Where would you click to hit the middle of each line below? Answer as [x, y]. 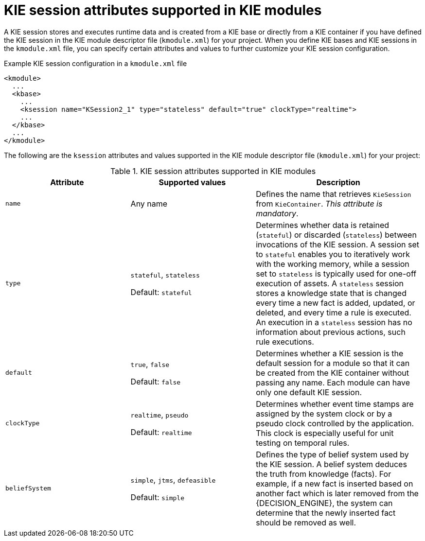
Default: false [156, 381]
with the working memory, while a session [333, 264]
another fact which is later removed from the [337, 493]
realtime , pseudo [159, 414]
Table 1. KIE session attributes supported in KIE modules [213, 171]
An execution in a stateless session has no [334, 322]
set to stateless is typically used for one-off [336, 273]
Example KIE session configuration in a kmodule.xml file [96, 63]
